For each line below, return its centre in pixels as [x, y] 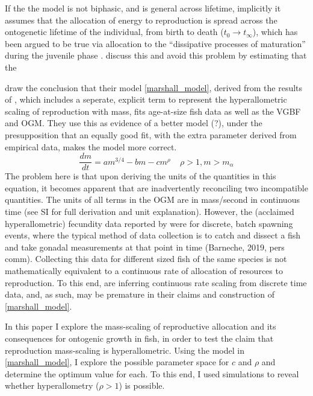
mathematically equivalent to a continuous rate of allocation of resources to [144, 270]
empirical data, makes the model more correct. [91, 146]
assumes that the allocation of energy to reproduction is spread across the [141, 20]
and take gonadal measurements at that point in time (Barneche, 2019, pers [145, 247]
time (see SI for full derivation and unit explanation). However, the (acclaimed [150, 211]
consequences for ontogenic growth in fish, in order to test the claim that [139, 338]
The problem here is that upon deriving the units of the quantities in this [141, 176]
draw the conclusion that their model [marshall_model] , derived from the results [154, 87]
